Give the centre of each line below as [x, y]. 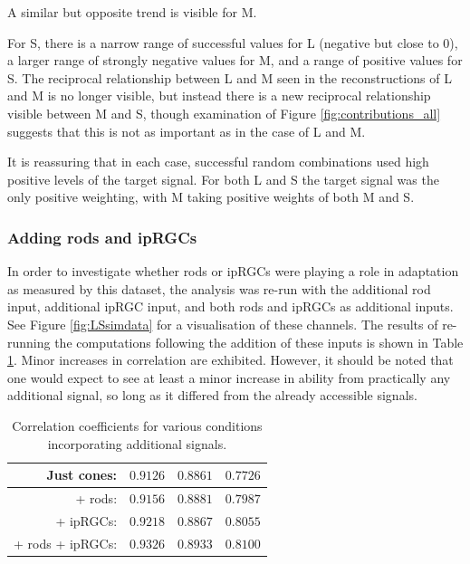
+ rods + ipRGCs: [66, 543]
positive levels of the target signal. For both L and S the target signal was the [223, 179]
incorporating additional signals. [137, 443]
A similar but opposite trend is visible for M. [132, 12]
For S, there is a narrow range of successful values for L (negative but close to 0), [233, 42]
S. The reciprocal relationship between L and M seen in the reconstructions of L [230, 77]
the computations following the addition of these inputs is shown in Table [259, 342]
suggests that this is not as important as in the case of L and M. [187, 131]
